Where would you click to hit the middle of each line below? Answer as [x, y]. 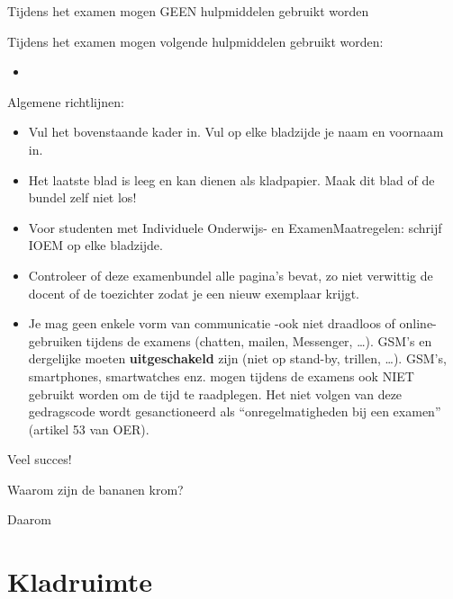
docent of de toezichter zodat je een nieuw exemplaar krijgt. [194, 293]
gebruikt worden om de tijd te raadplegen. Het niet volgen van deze [215, 393]
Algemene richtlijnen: [66, 101]
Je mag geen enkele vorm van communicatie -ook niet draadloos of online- [232, 323]
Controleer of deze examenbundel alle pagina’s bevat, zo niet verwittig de [231, 275]
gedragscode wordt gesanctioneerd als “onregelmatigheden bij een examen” [235, 411]
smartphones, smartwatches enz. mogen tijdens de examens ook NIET [221, 375]
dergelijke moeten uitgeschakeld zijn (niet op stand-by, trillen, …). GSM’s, [237, 358]
